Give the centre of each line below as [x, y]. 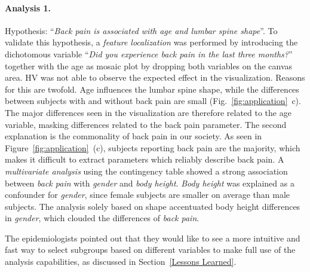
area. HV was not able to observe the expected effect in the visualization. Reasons [155, 77]
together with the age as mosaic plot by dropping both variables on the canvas [149, 65]
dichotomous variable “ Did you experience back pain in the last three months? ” [149, 54]
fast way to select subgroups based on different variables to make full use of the [150, 250]
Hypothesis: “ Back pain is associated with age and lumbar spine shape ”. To [141, 30]
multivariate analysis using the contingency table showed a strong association [146, 171]
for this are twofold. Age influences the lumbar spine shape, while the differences [152, 89]
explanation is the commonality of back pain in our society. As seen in [133, 136]
